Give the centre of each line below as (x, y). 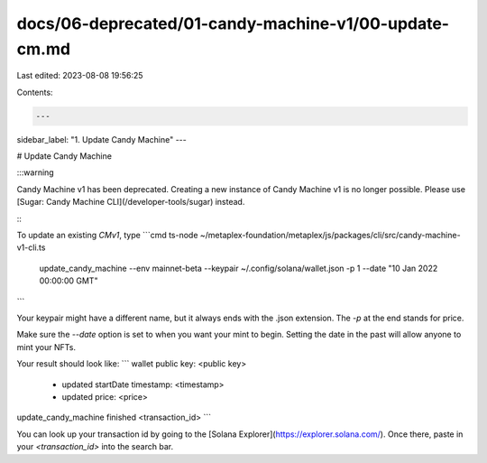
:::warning (35, 172)
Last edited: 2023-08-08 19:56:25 (80, 76)
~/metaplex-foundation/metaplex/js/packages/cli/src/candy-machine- (330, 236)
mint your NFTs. (46, 347)
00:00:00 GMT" (69, 281)
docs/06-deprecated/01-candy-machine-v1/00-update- (233, 23)
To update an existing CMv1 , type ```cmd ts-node (107, 236)
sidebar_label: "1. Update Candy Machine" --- (101, 139)
